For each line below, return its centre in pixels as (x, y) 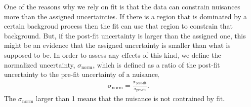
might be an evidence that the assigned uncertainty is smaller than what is (117, 45)
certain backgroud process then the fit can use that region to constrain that (118, 26)
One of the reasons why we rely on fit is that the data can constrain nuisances (122, 6)
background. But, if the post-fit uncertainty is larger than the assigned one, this (125, 35)
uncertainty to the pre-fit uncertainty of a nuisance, (82, 74)
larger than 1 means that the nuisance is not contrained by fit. (130, 98)
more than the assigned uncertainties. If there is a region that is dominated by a (125, 16)
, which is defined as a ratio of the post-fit (156, 64)
